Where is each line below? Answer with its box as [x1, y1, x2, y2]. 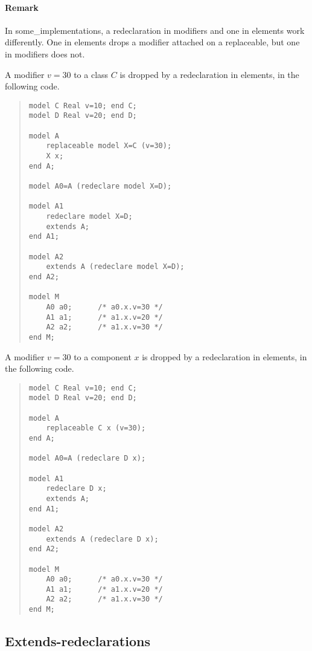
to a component [74, 350, 132, 363]
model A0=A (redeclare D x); [28, 454, 146, 463]
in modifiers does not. [5, 47, 85, 60]
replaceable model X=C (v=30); [46, 141, 172, 151]
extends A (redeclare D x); [46, 534, 159, 543]
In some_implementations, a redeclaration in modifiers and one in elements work [5, 24, 305, 36]
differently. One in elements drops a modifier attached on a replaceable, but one [5, 36, 300, 48]
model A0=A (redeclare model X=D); [28, 182, 172, 191]
